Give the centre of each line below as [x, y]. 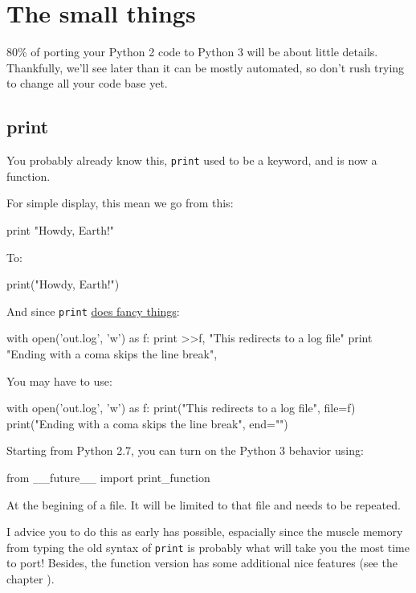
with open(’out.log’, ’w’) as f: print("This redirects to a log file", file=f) [181, 408]
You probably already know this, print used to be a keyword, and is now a [192, 160]
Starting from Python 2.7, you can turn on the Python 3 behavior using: [185, 450]
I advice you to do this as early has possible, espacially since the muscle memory [205, 532]
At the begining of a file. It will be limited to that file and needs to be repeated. [204, 504]
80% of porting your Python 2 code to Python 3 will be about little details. [192, 52]
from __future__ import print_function [108, 477]
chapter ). [31, 578]
